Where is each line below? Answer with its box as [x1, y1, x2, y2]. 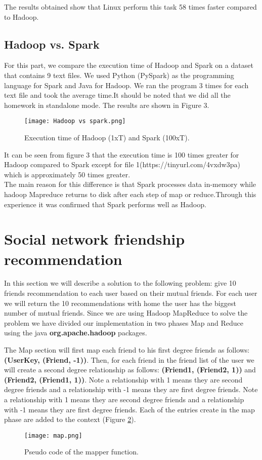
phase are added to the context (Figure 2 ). [4, 414, 136, 425]
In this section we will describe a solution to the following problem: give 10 [4, 278, 236, 288]
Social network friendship [4, 228, 185, 249]
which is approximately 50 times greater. [4, 169, 130, 179]
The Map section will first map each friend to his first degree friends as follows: [4, 344, 250, 355]
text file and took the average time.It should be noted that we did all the [4, 90, 231, 100]
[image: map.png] [24, 432, 82, 439]
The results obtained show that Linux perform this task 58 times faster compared [4, 2, 257, 12]
